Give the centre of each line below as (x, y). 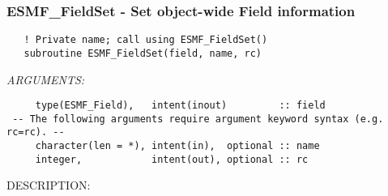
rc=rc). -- (36, 132)
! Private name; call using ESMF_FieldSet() (146, 40)
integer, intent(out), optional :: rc (172, 159)
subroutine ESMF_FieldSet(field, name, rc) (143, 53)
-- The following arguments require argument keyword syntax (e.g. (198, 119)
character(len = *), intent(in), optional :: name (177, 146)
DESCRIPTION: (49, 185)
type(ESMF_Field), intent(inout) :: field (180, 106)
